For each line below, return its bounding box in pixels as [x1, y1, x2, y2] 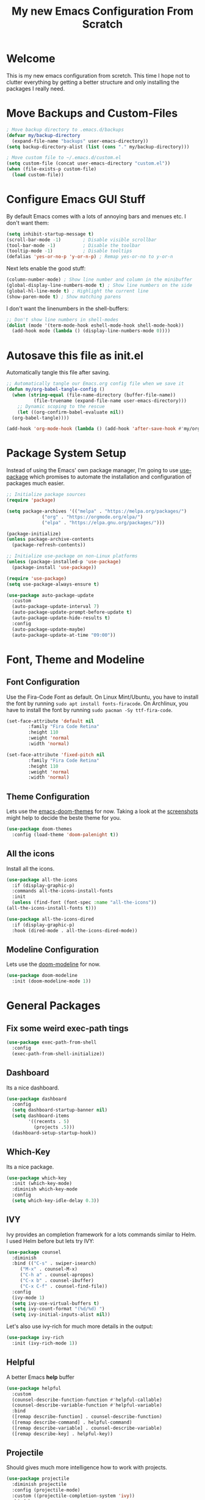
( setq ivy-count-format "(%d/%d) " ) [12, 1306, 105, 1312]
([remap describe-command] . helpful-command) [12, 1419, 132, 1425]
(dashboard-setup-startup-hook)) [12, 1130, 97, 1136]
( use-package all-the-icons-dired [6, 916, 95, 922]
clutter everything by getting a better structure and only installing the [6, 78, 180, 86]
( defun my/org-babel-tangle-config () [6, 387, 105, 393]
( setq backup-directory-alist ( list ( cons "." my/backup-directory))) [6, 144, 190, 150]
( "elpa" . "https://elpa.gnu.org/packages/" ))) [41, 519, 165, 525]
